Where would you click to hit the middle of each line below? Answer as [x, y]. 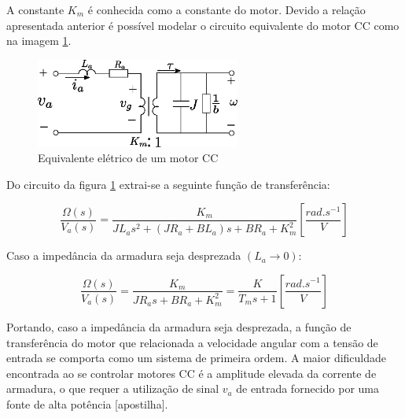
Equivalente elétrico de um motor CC [128, 158]
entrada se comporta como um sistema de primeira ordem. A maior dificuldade [197, 358]
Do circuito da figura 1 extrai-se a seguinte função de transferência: [168, 184]
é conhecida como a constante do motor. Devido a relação [226, 9]
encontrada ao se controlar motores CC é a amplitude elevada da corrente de [191, 373]
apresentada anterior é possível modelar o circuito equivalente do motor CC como [203, 25]
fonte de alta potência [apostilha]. [87, 403]
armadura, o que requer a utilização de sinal [113, 388]
